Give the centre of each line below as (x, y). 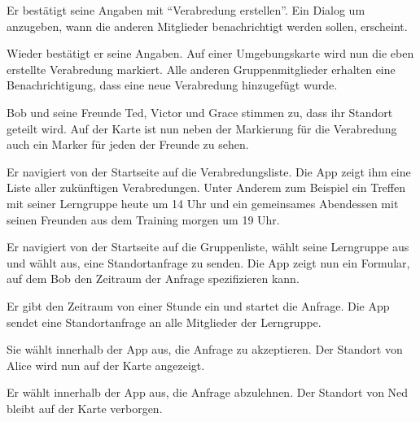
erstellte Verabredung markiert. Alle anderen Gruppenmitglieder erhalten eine (201, 69)
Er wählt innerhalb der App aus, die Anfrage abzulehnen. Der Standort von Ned (208, 392)
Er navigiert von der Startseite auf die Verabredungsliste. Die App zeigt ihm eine (209, 171)
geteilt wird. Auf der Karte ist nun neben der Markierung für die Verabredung (202, 128)
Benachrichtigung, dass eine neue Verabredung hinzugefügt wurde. (172, 85)
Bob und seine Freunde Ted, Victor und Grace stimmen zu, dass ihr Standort (200, 112)
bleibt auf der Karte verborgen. (85, 408)
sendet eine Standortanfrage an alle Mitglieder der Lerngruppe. (164, 322)
